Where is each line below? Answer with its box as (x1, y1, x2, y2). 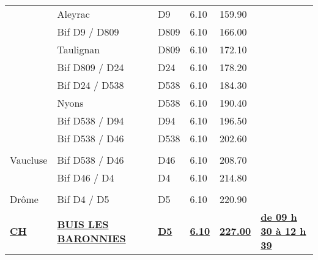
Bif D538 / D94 (57, 113, 124, 128)
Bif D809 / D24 (57, 60, 124, 74)
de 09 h (261, 210, 297, 224)
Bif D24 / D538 (57, 78, 124, 92)
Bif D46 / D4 (57, 170, 114, 185)
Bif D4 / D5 (57, 192, 109, 206)
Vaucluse (10, 153, 48, 167)
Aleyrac (57, 7, 90, 21)
